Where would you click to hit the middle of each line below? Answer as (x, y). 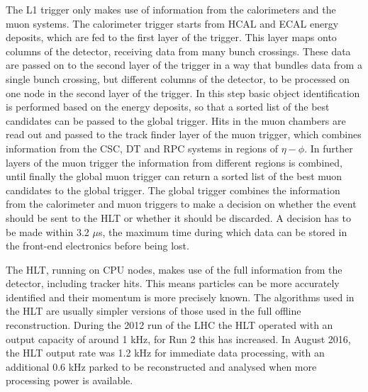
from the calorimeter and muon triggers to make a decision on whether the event (181, 204)
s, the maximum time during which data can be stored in (223, 231)
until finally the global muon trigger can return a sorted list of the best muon (174, 176)
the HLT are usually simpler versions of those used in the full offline (154, 311)
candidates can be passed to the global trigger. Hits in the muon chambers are (176, 120)
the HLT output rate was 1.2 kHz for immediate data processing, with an (165, 353)
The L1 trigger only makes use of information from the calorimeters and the (171, 9)
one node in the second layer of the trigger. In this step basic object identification (183, 93)
